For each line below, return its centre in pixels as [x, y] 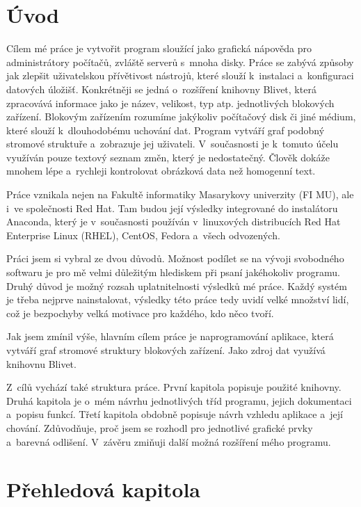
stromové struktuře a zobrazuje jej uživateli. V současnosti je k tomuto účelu [173, 144]
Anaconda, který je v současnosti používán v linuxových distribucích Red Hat [174, 222]
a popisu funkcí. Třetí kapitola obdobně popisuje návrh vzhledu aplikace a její [175, 414]
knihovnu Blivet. [41, 363]
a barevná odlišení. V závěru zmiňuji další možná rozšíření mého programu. [169, 441]
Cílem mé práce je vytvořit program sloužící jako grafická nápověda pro [159, 48]
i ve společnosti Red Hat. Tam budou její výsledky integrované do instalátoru [172, 208]
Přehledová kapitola [103, 489]
